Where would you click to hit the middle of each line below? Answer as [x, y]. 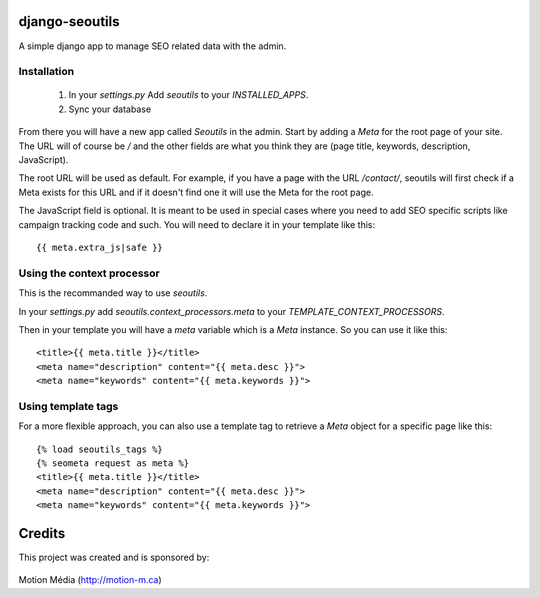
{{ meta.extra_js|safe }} [100, 247]
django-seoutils [69, 21]
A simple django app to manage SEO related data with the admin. [152, 46]
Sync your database [110, 109]
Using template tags [68, 406]
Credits [42, 533]
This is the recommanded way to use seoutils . [113, 293]
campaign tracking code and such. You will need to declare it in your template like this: [196, 224]
